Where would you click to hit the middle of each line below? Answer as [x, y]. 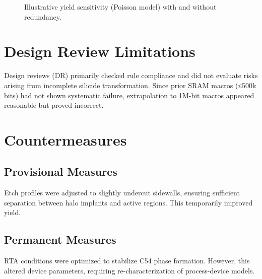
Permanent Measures [60, 239]
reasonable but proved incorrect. [54, 105]
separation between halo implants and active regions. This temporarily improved [128, 202]
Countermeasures [65, 139]
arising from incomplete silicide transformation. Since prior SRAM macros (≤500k [130, 85]
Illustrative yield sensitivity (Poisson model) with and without [120, 7]
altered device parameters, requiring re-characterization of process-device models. [129, 270]
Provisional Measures [61, 171]
